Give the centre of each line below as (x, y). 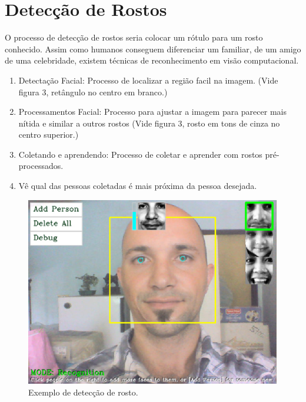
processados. (41, 166)
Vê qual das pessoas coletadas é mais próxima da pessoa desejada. (138, 186)
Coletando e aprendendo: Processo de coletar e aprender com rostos (140, 154)
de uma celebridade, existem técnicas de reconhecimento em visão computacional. (152, 60)
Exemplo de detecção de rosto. (83, 392)
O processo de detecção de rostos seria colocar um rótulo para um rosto (134, 37)
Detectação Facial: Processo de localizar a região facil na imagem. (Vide (148, 80)
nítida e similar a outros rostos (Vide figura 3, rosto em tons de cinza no (149, 123)
